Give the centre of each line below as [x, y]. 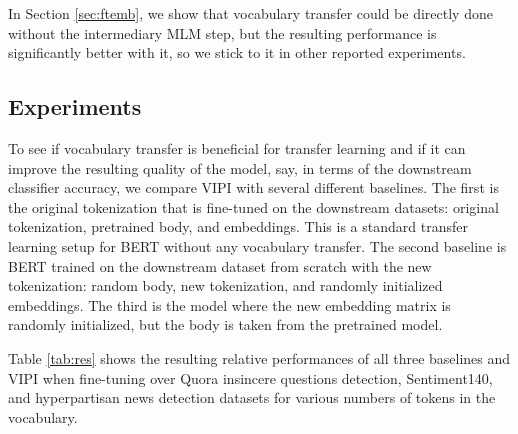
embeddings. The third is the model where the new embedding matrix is [229, 304]
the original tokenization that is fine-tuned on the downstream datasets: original [253, 206]
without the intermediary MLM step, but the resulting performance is [222, 32]
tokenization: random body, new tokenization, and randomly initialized [225, 285]
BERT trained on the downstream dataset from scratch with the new [220, 265]
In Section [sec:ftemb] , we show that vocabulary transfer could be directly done [250, 13]
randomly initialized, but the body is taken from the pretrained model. [225, 324]
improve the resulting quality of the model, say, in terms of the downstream [240, 167]
